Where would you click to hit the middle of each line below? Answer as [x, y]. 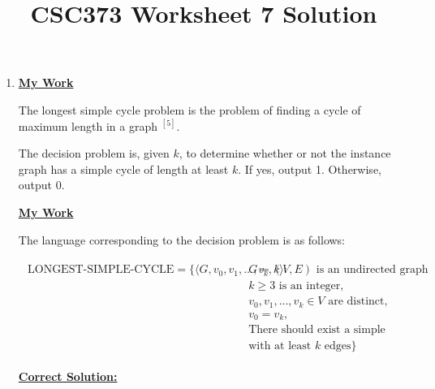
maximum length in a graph [88, 125]
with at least [280, 346]
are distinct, [358, 302]
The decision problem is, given [94, 153]
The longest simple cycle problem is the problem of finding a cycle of [190, 109]
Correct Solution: [68, 376]
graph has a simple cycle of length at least [123, 169]
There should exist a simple [317, 330]
